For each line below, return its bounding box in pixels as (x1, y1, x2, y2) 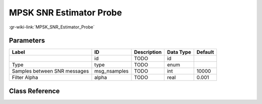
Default (196, 49, 214, 55)
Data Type (167, 49, 191, 55)
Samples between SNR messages (12, 68, 89, 75)
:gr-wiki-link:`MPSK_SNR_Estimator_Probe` (9, 24, 95, 30)
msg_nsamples (94, 68, 129, 75)
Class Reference (9, 87, 60, 95)
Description (134, 49, 162, 55)
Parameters (9, 37, 45, 45)
